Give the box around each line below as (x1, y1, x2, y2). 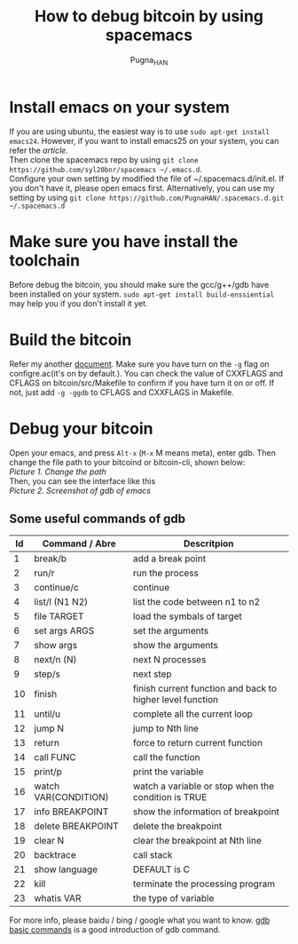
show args (34, 639, 78, 652)
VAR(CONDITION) (34, 791, 109, 804)
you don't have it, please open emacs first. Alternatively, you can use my (9, 183, 275, 194)
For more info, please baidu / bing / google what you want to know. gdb (9, 915, 271, 925)
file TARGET (34, 610, 84, 623)
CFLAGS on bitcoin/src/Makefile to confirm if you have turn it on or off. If (9, 377, 275, 388)
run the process (132, 567, 200, 579)
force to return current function (132, 737, 263, 750)
